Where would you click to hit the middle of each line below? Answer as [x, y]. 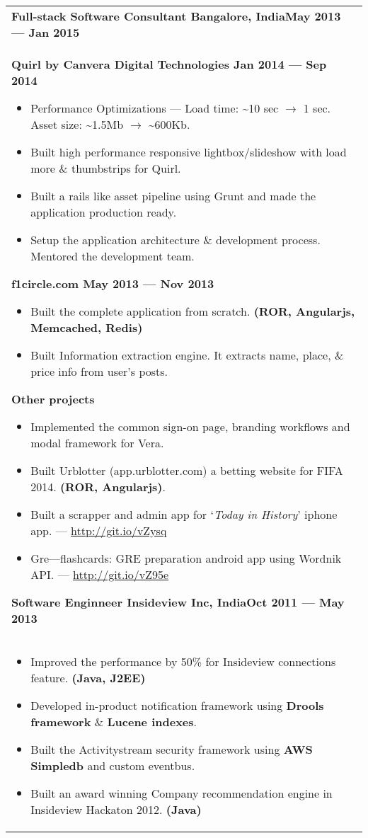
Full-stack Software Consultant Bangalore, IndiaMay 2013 [176, 16]
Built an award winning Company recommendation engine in [182, 793]
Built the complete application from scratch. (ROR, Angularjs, [193, 311]
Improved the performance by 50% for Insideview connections [183, 661]
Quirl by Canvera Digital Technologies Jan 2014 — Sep [169, 64]
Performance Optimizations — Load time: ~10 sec [155, 108]
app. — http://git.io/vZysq [99, 530]
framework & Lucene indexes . [114, 722]
